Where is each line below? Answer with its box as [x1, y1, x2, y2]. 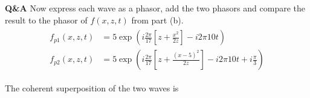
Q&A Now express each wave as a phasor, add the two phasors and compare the [5, 2, 305, 14]
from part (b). [131, 13, 184, 26]
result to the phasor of [5, 13, 88, 26]
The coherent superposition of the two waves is [5, 82, 179, 94]
